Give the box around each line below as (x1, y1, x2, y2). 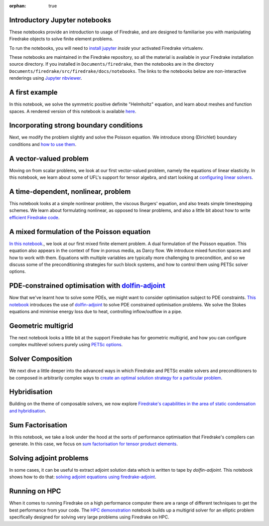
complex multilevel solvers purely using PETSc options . (9, 342, 123, 348)
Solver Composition (9, 355, 72, 363)
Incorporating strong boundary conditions (9, 121, 143, 130)
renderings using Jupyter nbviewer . (9, 75, 82, 81)
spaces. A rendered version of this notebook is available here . (9, 108, 136, 114)
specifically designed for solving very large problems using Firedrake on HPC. (9, 514, 169, 520)
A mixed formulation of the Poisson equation (9, 227, 151, 236)
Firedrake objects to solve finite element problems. (9, 36, 114, 42)
